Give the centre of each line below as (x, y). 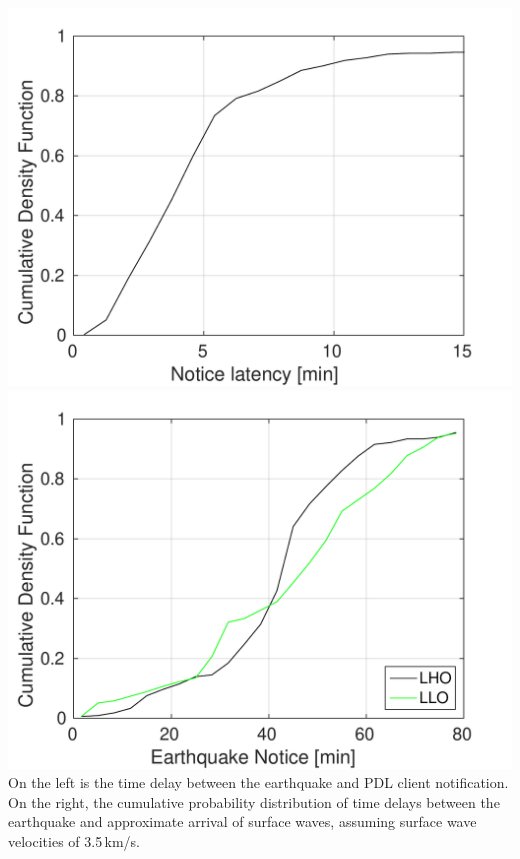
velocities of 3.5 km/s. (74, 840)
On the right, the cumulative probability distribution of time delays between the (254, 801)
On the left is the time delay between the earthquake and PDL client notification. (258, 782)
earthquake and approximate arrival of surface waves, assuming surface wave (242, 821)
